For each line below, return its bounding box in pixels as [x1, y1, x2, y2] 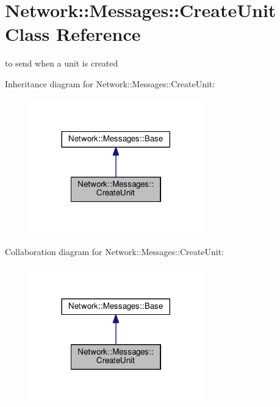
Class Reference [5, 21, 141, 46]
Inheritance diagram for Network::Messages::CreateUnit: [5, 77, 215, 90]
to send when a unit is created [5, 57, 118, 70]
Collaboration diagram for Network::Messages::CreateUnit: [5, 245, 224, 258]
